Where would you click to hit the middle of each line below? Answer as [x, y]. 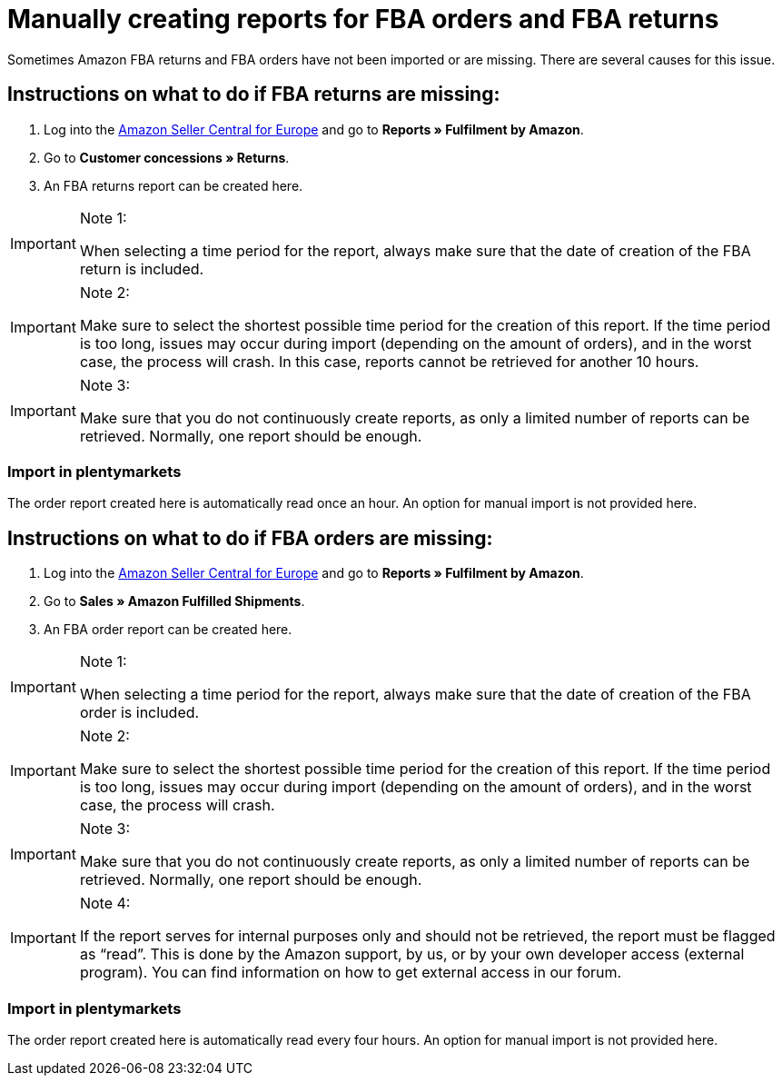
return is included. [142, 268]
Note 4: [105, 904]
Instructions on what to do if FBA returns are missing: [254, 94]
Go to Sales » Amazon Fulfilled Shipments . [174, 601]
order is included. [139, 713]
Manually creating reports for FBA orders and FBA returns [363, 19]
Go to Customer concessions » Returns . [167, 157]
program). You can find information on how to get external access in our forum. [351, 973]
